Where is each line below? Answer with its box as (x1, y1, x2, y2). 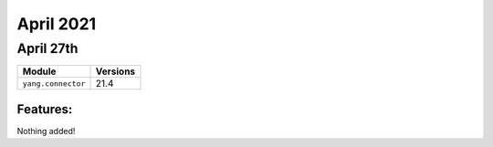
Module (22, 65, 57, 78)
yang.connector (22, 79, 86, 89)
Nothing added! (16, 125, 76, 136)
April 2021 (16, 14, 97, 34)
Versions (95, 65, 136, 78)
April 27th (16, 40, 79, 57)
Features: (16, 101, 73, 117)
